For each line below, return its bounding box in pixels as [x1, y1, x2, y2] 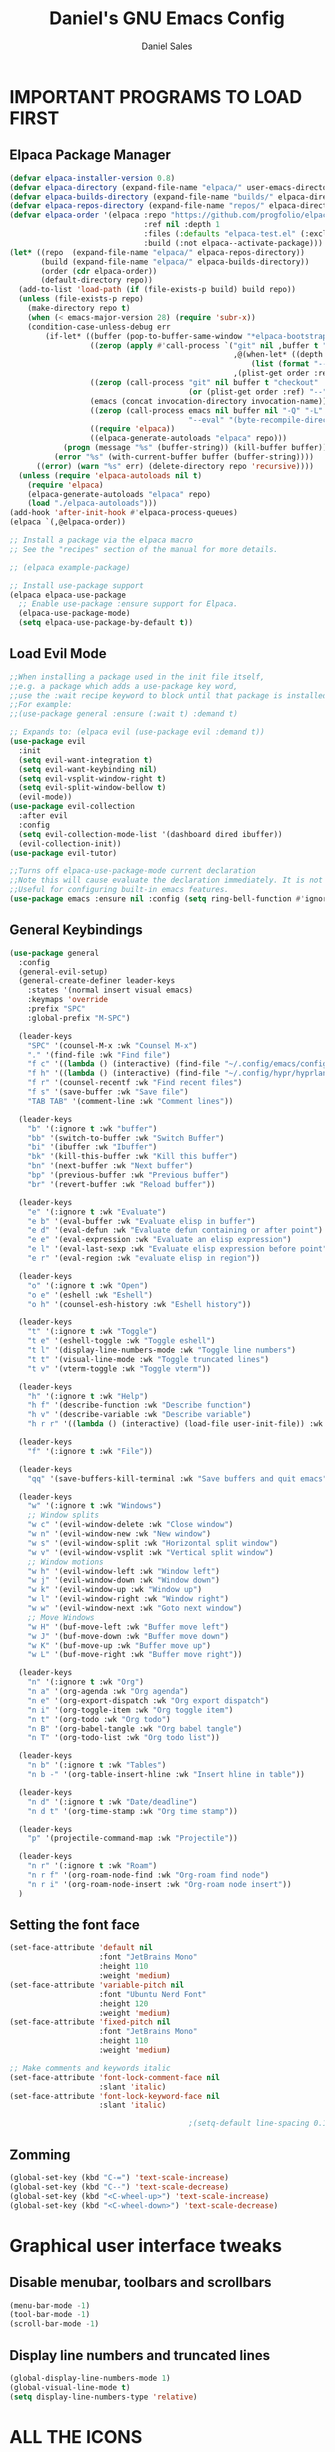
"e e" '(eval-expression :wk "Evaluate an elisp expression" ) [27, 1235, 292, 1245]
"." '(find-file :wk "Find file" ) [27, 1050, 171, 1060]
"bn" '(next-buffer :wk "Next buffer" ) [27, 1161, 194, 1171]
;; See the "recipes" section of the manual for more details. [9, 544, 279, 554]
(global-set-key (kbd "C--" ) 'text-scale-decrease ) [9, 2182, 229, 2192]
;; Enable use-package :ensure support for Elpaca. [18, 599, 239, 609]
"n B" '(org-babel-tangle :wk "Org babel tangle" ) [27, 1723, 243, 1734]
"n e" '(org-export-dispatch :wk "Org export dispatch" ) [27, 1695, 270, 1706]
